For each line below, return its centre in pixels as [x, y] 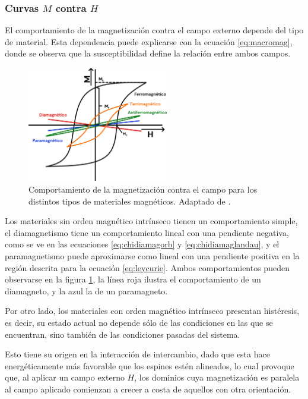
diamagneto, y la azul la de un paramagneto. [86, 290]
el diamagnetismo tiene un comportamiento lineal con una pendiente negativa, [147, 232]
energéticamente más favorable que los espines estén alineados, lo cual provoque [150, 365]
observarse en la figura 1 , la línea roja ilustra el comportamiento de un [133, 279]
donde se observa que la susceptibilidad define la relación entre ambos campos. [148, 53]
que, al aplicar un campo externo [65, 377]
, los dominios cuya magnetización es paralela [217, 377]
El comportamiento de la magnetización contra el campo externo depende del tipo [154, 30]
